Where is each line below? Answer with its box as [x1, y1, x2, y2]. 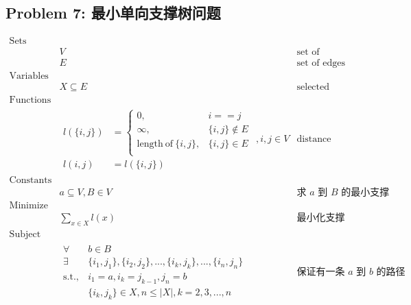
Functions [9, 95, 51, 106]
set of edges [296, 58, 346, 69]
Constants [9, 175, 52, 186]
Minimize [9, 201, 48, 211]
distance [296, 134, 331, 145]
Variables [9, 71, 49, 82]
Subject [9, 230, 41, 240]
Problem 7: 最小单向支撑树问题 [5, 2, 221, 23]
